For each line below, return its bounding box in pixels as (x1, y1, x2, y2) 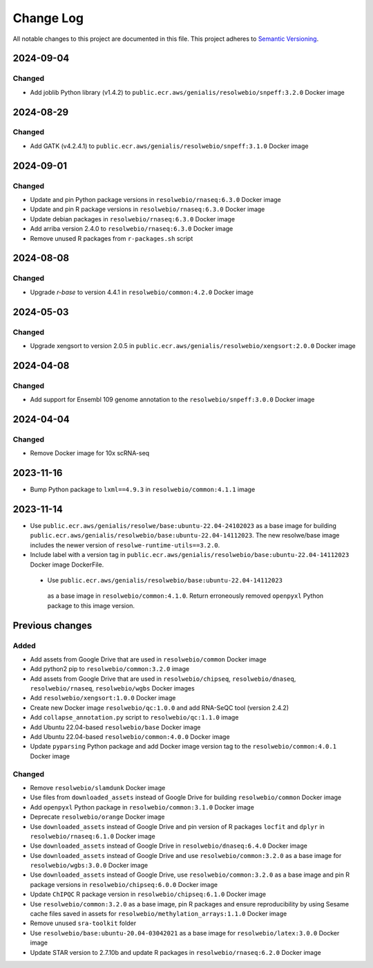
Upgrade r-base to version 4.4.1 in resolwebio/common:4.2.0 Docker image (30, 288, 254, 296)
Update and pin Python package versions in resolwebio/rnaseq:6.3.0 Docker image (30, 196, 281, 204)
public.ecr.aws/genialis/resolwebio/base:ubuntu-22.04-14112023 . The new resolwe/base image (30, 531, 340, 540)
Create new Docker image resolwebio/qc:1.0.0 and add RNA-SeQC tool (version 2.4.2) (30, 703, 289, 712)
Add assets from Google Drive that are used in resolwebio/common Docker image (30, 655, 267, 664)
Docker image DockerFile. (30, 560, 104, 569)
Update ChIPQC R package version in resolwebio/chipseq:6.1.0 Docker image (30, 890, 266, 899)
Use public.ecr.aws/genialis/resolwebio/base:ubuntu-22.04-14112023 (47, 576, 283, 584)
